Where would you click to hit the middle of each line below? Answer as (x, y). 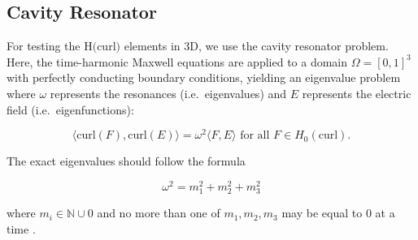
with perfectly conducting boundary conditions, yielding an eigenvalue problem (204, 77)
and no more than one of (159, 213)
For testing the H (50, 46)
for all (255, 136)
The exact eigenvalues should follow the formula (126, 161)
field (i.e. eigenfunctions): (70, 109)
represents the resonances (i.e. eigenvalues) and (168, 93)
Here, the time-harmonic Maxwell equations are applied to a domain (177, 61)
